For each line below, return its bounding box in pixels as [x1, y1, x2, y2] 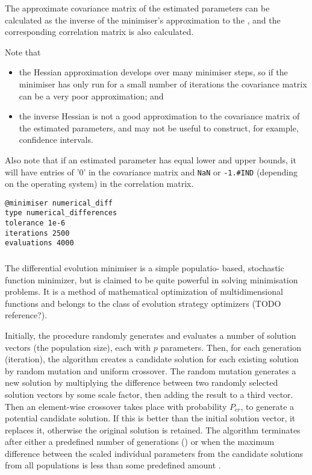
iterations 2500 [5, 228, 70, 237]
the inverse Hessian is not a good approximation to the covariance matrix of [19, 110, 300, 122]
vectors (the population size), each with [5, 341, 151, 353]
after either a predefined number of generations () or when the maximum [5, 435, 275, 448]
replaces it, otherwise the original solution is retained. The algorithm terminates [5, 423, 301, 436]
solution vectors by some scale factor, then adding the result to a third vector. [5, 388, 293, 400]
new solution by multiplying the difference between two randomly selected [5, 376, 278, 389]
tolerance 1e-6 [5, 219, 66, 228]
